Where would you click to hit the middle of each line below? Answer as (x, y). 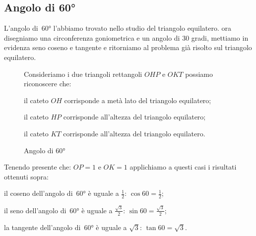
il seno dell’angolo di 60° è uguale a (58, 210)
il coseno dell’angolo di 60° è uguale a (62, 193)
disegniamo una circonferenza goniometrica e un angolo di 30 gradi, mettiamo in (126, 37)
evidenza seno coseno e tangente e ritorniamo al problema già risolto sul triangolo (128, 47)
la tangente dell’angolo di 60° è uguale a (65, 227)
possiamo (199, 74)
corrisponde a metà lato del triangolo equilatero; (138, 100)
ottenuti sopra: (26, 176)
